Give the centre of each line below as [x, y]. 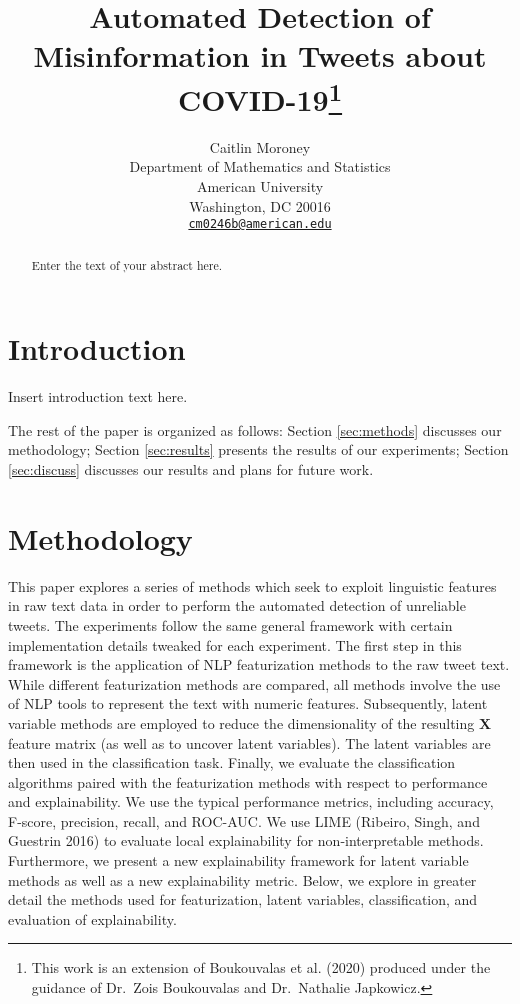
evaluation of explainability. [92, 918]
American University [260, 186]
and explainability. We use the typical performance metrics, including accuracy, [251, 801]
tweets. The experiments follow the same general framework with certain [230, 624]
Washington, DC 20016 [260, 205]
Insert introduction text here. [98, 396]
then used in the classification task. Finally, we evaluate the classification [232, 762]
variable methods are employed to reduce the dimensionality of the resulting [241, 722]
